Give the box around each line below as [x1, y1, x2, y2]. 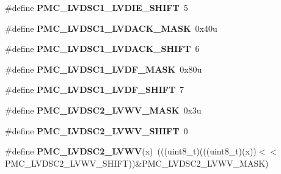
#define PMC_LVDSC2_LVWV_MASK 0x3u [5, 103, 202, 116]
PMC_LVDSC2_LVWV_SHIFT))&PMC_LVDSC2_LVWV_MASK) [5, 156, 269, 169]
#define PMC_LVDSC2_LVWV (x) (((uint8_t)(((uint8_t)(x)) [5, 145, 257, 158]
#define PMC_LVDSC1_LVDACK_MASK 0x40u [5, 21, 217, 34]
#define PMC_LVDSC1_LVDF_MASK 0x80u [5, 62, 202, 75]
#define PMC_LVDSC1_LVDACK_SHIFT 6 [5, 42, 200, 55]
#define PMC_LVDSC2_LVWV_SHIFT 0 [5, 124, 188, 137]
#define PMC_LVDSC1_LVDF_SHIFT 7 [5, 83, 184, 96]
